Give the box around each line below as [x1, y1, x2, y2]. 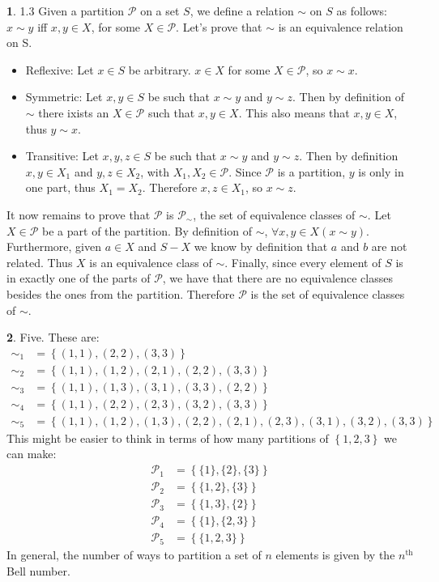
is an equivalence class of [89, 253, 212, 270]
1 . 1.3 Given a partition [6, 2, 125, 19]
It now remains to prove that [6, 206, 151, 223]
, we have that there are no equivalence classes [162, 270, 393, 287]
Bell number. [6, 562, 70, 579]
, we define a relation [190, 2, 294, 19]
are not [371, 238, 407, 255]
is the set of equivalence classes [250, 285, 405, 302]
